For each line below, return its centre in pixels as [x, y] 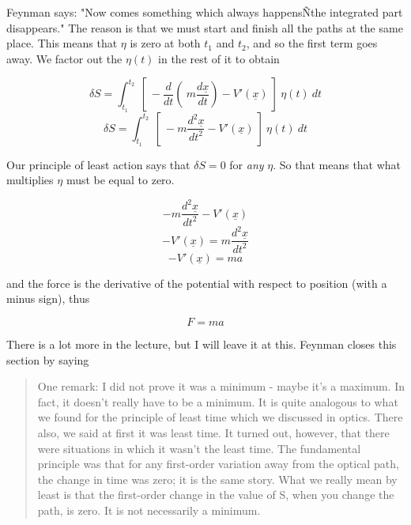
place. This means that [62, 43]
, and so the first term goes [312, 43]
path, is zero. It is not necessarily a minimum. [149, 510]
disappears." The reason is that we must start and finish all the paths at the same [205, 27]
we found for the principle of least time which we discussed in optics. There [220, 417]
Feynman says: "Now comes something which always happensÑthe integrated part [205, 12]
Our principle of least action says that [98, 164]
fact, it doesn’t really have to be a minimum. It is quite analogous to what [218, 401]
